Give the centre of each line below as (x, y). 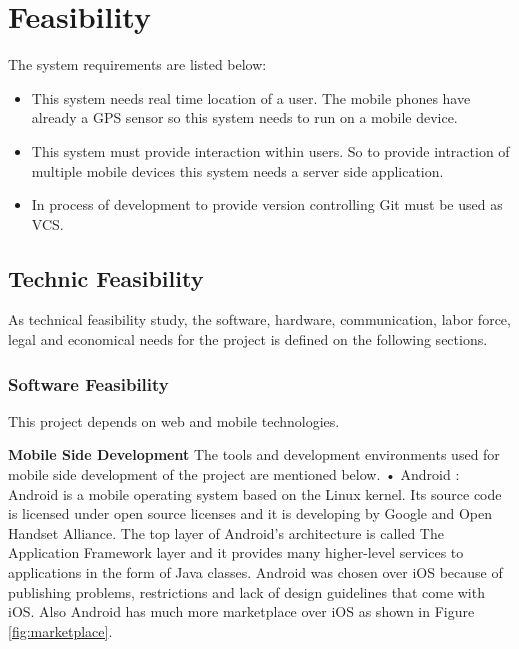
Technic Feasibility (106, 277)
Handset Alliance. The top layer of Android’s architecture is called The (226, 532)
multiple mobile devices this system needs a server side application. (237, 170)
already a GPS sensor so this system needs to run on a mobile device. (244, 117)
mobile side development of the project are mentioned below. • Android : (234, 474)
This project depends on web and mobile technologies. (174, 420)
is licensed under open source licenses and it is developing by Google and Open (250, 513)
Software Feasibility (88, 383)
